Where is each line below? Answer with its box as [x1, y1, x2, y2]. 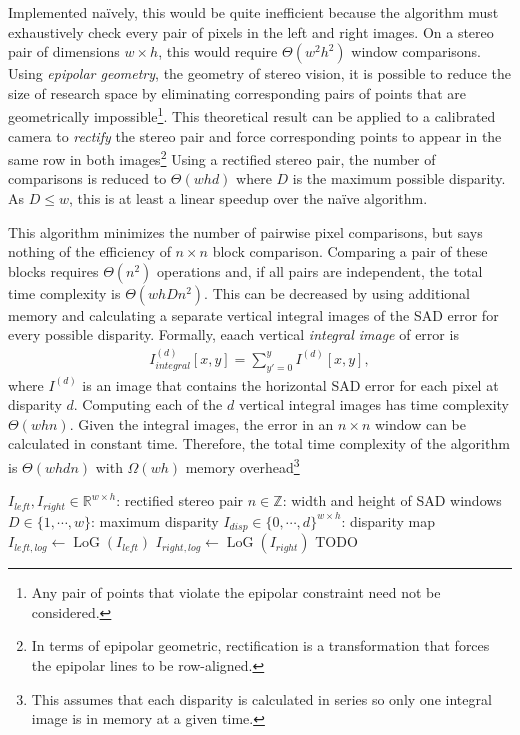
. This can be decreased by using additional [204, 282, 470, 303]
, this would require [158, 41, 278, 62]
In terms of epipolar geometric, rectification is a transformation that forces [31, 635, 490, 656]
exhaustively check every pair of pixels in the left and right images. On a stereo [8, 21, 494, 42]
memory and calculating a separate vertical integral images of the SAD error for [8, 304, 499, 325]
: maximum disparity [91, 510, 219, 531]
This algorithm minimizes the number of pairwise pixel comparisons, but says [8, 221, 483, 242]
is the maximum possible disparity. [292, 168, 506, 189]
